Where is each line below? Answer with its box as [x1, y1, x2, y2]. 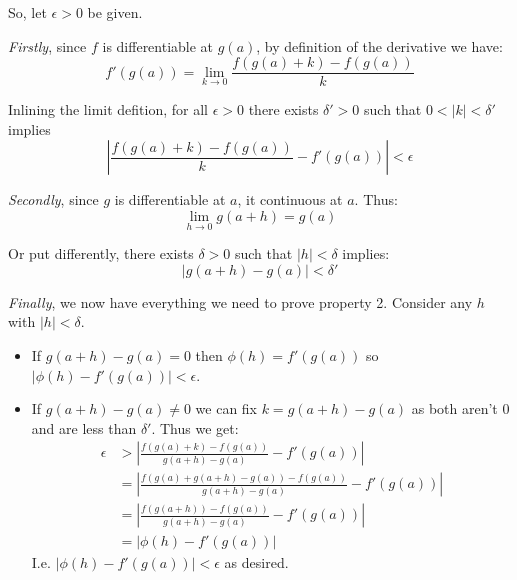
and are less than [31, 417, 137, 438]
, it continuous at [237, 189, 343, 210]
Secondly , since [8, 189, 99, 210]
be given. [87, 2, 143, 22]
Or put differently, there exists [8, 243, 194, 264]
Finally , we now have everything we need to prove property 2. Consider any [8, 291, 473, 312]
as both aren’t [411, 398, 498, 419]
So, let [8, 2, 47, 22]
